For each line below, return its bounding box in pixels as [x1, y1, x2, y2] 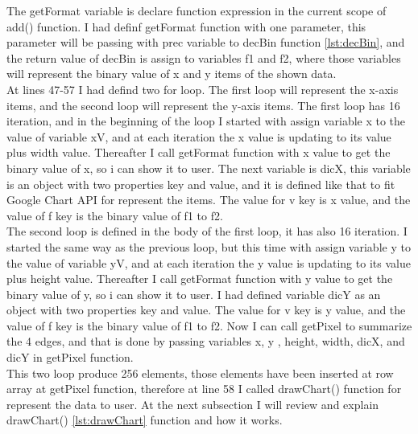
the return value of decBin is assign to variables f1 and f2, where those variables [6, 49, 401, 66]
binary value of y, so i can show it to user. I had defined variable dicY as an [6, 285, 381, 302]
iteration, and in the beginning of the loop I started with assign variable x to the [6, 113, 406, 129]
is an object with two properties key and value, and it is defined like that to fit [6, 175, 395, 192]
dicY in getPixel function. [6, 349, 134, 366]
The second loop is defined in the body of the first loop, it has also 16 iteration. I [6, 223, 408, 240]
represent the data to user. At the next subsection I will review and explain [6, 395, 379, 412]
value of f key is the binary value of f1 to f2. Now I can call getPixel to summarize [6, 317, 412, 334]
